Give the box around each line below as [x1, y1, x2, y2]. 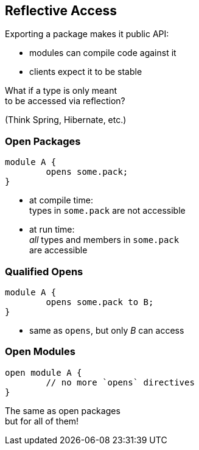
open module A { [5, 367, 82, 378]
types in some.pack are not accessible [29, 205, 186, 216]
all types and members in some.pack [29, 234, 180, 245]
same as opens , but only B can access [29, 325, 184, 336]
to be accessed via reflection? [5, 96, 125, 107]
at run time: [29, 224, 75, 235]
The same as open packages [5, 405, 120, 416]
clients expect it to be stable [29, 66, 142, 77]
